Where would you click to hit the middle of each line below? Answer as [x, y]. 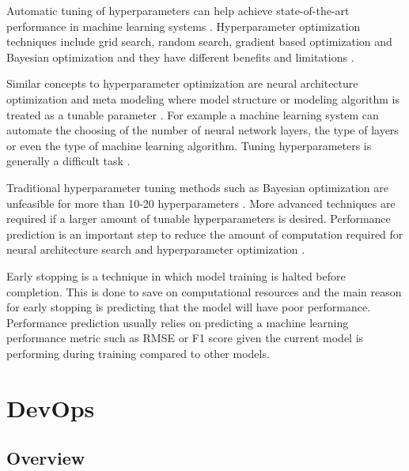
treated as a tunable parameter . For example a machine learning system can [193, 114]
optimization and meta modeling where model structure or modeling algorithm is [203, 98]
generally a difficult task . [68, 161]
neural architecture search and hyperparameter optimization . [156, 249]
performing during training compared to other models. [138, 353]
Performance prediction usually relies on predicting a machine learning [178, 322]
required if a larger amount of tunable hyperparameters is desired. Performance [199, 219]
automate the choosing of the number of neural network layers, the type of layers [203, 130]
